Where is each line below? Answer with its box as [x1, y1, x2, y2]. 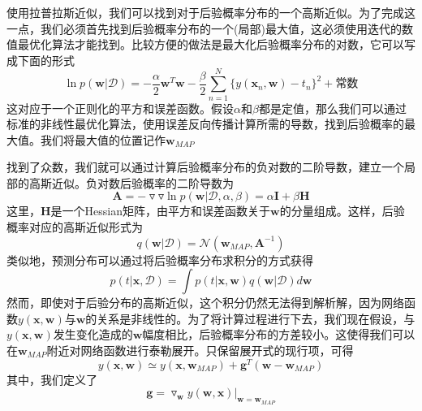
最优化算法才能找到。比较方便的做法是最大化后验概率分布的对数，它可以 [17, 36, 404, 53]
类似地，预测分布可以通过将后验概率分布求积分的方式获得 [6, 251, 313, 268]
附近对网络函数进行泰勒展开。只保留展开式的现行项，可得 [46, 342, 354, 359]
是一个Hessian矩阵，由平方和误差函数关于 [50, 202, 271, 219]
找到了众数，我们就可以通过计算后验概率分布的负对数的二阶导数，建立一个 [6, 158, 404, 175]
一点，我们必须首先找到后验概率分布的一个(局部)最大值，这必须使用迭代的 [6, 19, 402, 37]
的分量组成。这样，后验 [279, 202, 405, 219]
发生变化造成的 [53, 326, 133, 343]
